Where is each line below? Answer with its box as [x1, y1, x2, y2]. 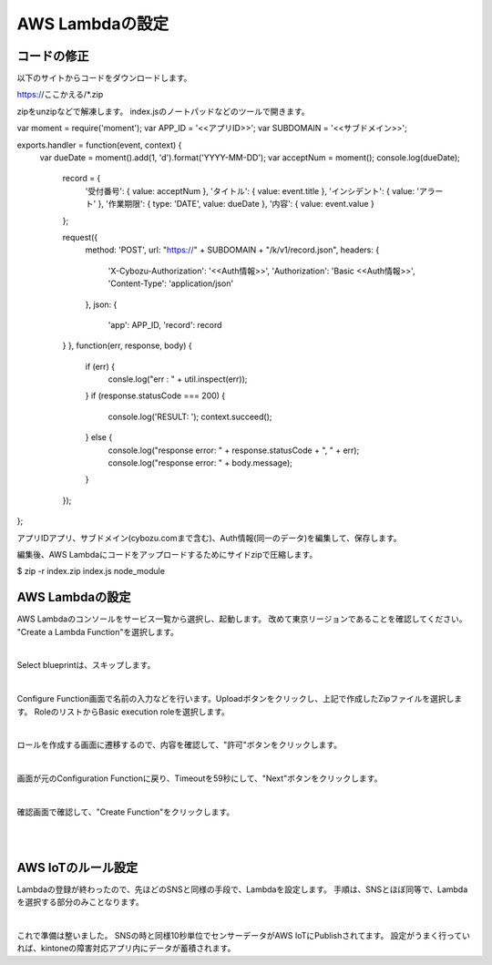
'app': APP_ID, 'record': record [108, 319, 222, 330]
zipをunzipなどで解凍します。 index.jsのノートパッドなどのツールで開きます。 [16, 106, 310, 117]
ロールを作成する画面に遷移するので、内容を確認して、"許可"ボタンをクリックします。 [16, 739, 342, 751]
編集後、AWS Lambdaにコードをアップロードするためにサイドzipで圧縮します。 [16, 549, 318, 559]
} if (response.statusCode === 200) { [85, 390, 226, 401]
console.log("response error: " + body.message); [108, 457, 293, 468]
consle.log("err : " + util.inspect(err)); [108, 374, 248, 385]
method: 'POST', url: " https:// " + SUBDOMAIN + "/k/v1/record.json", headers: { [85, 244, 380, 255]
